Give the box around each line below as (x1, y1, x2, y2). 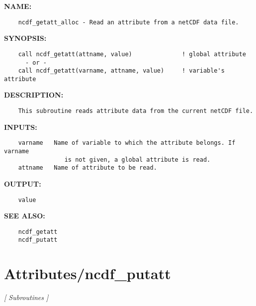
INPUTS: (4, 121, 37, 132)
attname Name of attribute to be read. (18, 164, 157, 172)
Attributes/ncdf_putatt (4, 263, 171, 284)
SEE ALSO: (4, 210, 45, 221)
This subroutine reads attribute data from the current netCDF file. (18, 107, 254, 115)
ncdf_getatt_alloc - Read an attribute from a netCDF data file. (18, 18, 239, 26)
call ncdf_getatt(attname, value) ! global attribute (18, 50, 246, 58)
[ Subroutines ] (4, 292, 49, 303)
